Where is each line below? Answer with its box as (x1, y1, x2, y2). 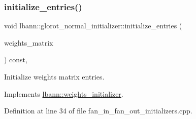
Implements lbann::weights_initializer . (4, 88, 123, 99)
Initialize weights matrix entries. (4, 71, 105, 82)
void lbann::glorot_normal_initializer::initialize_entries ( (4, 20, 182, 31)
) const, (4, 54, 27, 65)
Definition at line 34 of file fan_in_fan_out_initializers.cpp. (4, 105, 192, 116)
